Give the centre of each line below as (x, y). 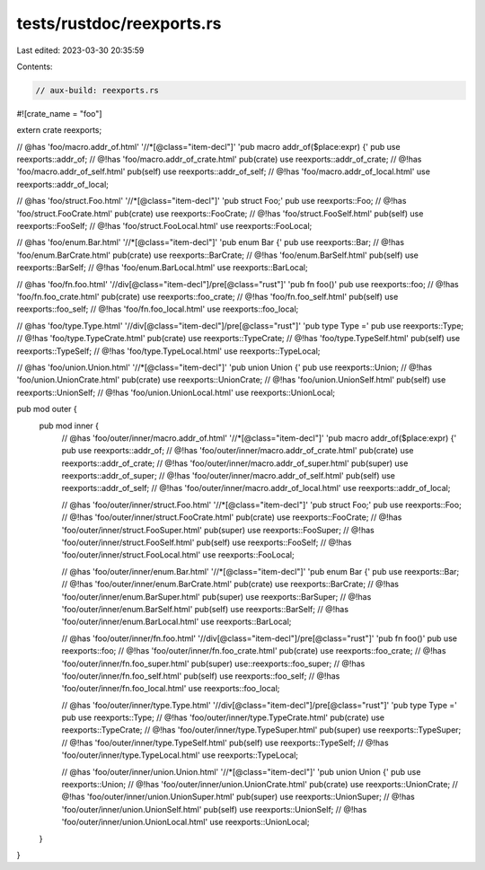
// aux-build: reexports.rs (97, 90)
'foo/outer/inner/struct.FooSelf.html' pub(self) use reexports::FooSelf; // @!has (207, 542)
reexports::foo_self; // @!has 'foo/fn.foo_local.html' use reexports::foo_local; (158, 309)
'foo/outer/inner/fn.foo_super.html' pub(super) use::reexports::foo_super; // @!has (213, 663)
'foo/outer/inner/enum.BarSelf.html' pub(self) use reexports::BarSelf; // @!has (205, 609)
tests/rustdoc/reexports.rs (119, 23)
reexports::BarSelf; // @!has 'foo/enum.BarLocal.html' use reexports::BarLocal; (163, 268)
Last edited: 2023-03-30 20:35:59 (80, 50)
